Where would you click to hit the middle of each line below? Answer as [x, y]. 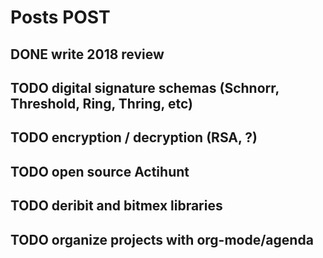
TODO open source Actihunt [100, 171]
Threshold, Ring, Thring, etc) [101, 103]
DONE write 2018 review [87, 54]
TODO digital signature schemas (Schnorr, [145, 87]
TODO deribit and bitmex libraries [116, 206]
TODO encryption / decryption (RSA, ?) [134, 137]
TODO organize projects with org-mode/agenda [162, 239]
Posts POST [60, 17]
